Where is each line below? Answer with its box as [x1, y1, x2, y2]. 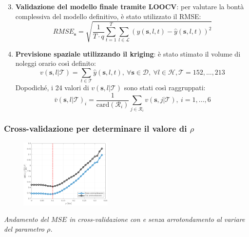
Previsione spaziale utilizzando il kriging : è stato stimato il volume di [15, 48, 241, 59]
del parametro [4, 223, 45, 234]
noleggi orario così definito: [15, 58, 96, 68]
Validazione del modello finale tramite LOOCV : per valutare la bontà [15, 1, 244, 11]
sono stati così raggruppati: [124, 82, 206, 93]
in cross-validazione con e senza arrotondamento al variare [69, 214, 245, 224]
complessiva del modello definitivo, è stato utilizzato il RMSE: [15, 11, 201, 21]
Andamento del [4, 214, 49, 224]
